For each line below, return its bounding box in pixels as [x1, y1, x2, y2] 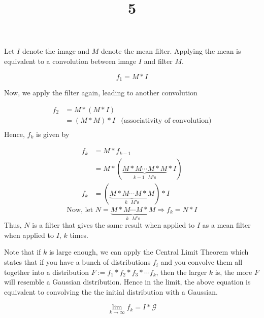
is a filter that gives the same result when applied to [32, 220, 195, 230]
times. [70, 229, 89, 240]
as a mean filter [202, 220, 251, 230]
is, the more [215, 266, 252, 277]
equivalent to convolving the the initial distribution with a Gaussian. [4, 286, 218, 297]
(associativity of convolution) [121, 117, 212, 124]
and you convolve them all [160, 257, 243, 267]
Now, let [67, 206, 93, 214]
